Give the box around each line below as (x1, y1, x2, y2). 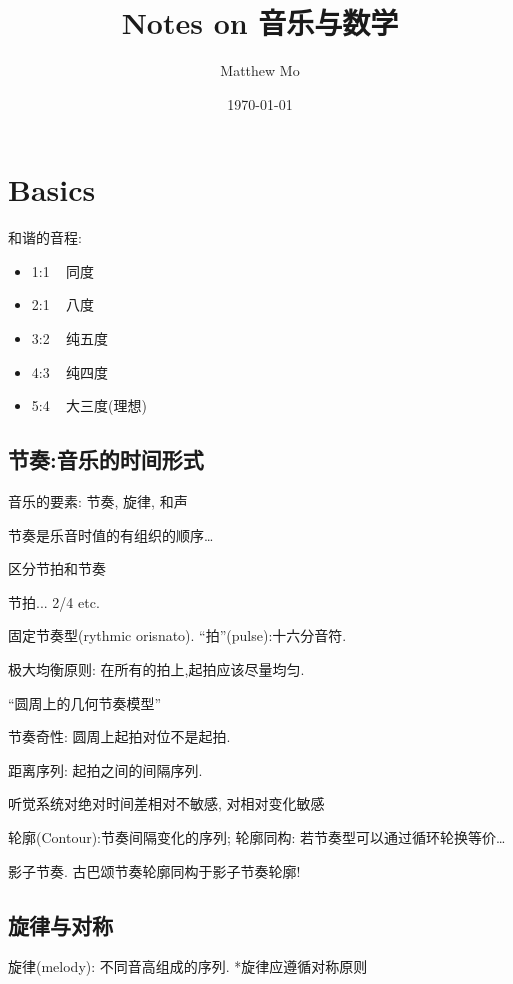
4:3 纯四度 (31, 361, 109, 382)
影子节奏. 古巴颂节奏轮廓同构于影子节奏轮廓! (8, 860, 301, 881)
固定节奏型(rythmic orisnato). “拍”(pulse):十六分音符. (8, 625, 347, 646)
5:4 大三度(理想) (31, 395, 147, 416)
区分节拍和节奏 (8, 558, 106, 579)
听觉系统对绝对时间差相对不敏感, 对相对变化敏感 (8, 793, 325, 814)
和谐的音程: (8, 227, 82, 248)
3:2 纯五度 (31, 328, 109, 349)
